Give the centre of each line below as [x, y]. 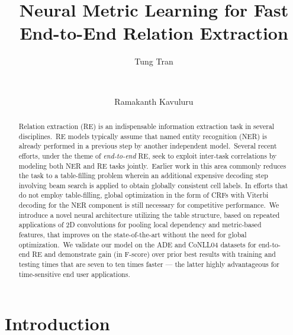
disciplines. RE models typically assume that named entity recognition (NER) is [143, 136]
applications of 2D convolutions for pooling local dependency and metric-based [140, 225]
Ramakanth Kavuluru [154, 101]
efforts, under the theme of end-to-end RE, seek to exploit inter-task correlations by [148, 155]
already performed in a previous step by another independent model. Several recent [148, 146]
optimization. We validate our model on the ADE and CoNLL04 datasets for [137, 244]
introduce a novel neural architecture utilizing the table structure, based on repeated [149, 215]
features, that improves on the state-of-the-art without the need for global [133, 235]
